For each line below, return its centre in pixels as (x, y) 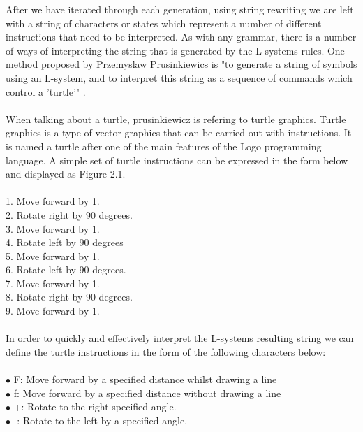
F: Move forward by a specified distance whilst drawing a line (145, 379)
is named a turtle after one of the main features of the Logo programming (164, 146)
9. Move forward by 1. (53, 311)
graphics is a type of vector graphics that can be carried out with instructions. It (179, 132)
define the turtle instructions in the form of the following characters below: (166, 351)
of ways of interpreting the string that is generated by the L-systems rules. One (175, 50)
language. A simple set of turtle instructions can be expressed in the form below (177, 160)
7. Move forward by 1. (53, 283)
